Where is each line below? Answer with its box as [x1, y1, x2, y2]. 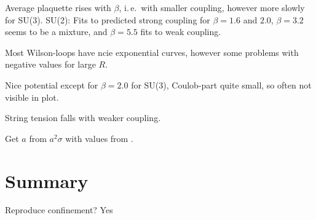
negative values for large [5, 58, 96, 71]
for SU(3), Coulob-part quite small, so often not [131, 78, 312, 91]
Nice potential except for [5, 78, 98, 91]
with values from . [65, 132, 133, 144]
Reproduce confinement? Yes [5, 203, 113, 216]
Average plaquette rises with [5, 1, 111, 14]
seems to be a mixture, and [5, 25, 108, 38]
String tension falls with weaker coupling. [5, 111, 161, 124]
